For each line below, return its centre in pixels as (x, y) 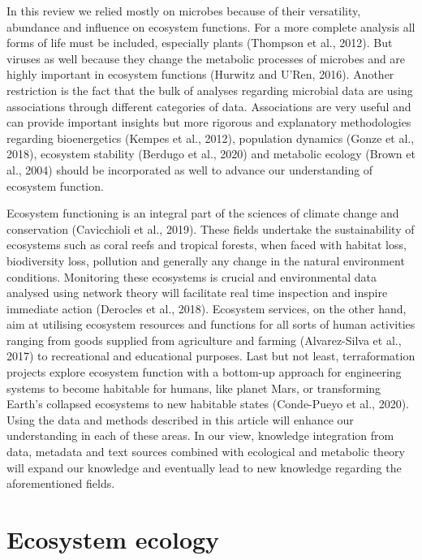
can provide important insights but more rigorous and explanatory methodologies (209, 122)
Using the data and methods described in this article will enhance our (180, 419)
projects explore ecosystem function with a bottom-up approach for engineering (204, 372)
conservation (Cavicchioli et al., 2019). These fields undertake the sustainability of (211, 228)
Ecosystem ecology (113, 539)
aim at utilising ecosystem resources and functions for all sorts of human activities (211, 324)
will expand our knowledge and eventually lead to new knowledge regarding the (204, 467)
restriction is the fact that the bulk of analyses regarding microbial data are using (210, 90)
